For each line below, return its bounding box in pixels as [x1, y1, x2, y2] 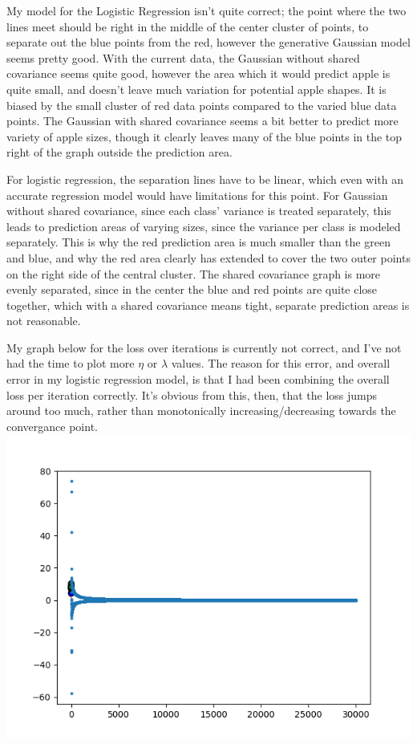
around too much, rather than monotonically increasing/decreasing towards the [6, 402, 396, 419]
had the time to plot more [6, 355, 135, 372]
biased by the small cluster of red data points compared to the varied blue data [6, 96, 397, 113]
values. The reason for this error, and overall [171, 355, 391, 372]
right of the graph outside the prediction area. [6, 144, 233, 161]
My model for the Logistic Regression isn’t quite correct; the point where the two [6, 2, 407, 18]
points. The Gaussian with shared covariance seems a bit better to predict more [6, 112, 399, 129]
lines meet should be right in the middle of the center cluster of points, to [6, 18, 369, 35]
